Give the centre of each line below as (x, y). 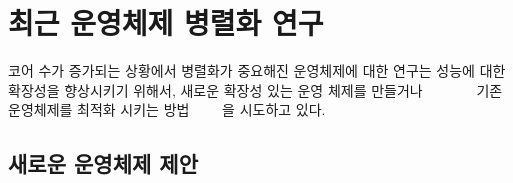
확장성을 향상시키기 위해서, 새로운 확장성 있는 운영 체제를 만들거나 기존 (255, 89)
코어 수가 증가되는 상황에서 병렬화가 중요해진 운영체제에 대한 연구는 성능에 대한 (257, 70)
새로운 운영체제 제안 (103, 163)
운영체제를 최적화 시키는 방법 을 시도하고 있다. (167, 109)
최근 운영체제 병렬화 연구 (166, 22)
